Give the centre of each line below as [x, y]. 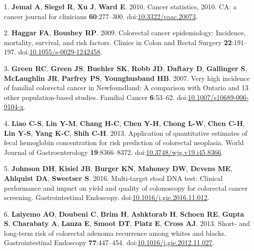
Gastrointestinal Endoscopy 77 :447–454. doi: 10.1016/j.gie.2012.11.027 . [109, 242]
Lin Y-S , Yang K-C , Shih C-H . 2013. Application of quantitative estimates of [126, 133]
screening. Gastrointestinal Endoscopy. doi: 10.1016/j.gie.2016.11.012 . [107, 197]
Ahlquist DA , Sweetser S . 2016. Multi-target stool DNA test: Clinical [113, 178]
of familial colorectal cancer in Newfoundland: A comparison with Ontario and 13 [126, 88]
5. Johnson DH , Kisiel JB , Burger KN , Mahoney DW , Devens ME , [118, 168]
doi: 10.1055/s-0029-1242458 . [60, 52]
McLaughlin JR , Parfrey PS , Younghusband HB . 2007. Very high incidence [127, 78]
